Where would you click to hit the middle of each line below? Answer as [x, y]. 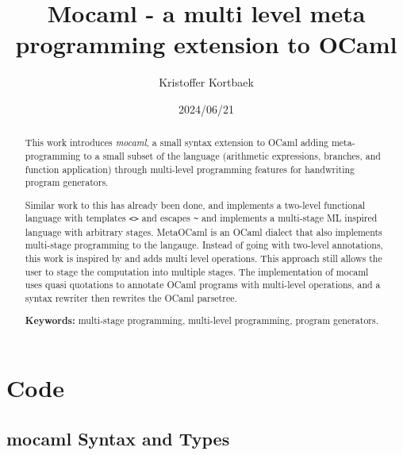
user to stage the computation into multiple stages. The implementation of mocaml [197, 271]
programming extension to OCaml [206, 44]
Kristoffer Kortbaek [206, 82]
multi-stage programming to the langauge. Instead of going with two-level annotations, [204, 245]
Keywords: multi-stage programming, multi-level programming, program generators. [201, 321]
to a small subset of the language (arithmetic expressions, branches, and [232, 155]
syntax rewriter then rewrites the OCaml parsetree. [131, 297]
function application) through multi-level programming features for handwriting [190, 169]
